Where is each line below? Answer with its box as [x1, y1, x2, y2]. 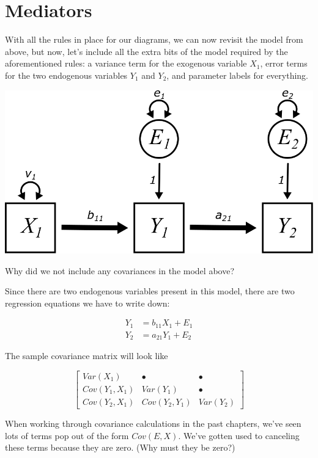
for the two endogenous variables [5, 68, 128, 81]
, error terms [260, 57, 308, 70]
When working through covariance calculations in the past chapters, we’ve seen [5, 416, 301, 429]
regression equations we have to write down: [5, 296, 170, 309]
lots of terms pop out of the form [5, 429, 129, 442]
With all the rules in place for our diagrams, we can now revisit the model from [5, 33, 303, 46]
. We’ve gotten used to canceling [178, 429, 300, 442]
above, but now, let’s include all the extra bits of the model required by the [5, 45, 288, 57]
